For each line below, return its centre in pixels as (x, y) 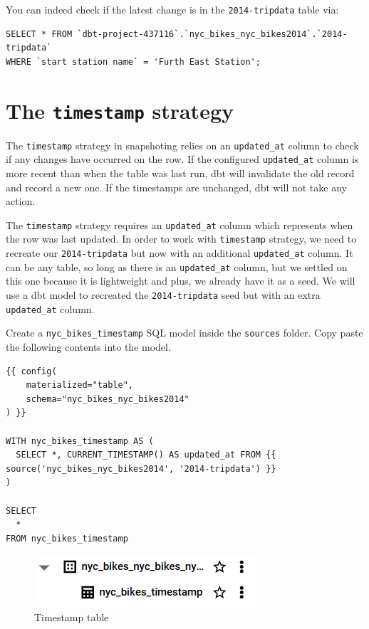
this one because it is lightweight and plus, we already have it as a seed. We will (181, 281)
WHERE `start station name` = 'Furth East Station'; (133, 62)
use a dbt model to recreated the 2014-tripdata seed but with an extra (163, 295)
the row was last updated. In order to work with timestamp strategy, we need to (181, 239)
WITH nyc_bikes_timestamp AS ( (80, 441)
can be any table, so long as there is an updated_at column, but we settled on (177, 266)
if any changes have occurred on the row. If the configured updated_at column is (182, 159)
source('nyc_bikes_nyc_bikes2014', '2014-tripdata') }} (141, 469)
